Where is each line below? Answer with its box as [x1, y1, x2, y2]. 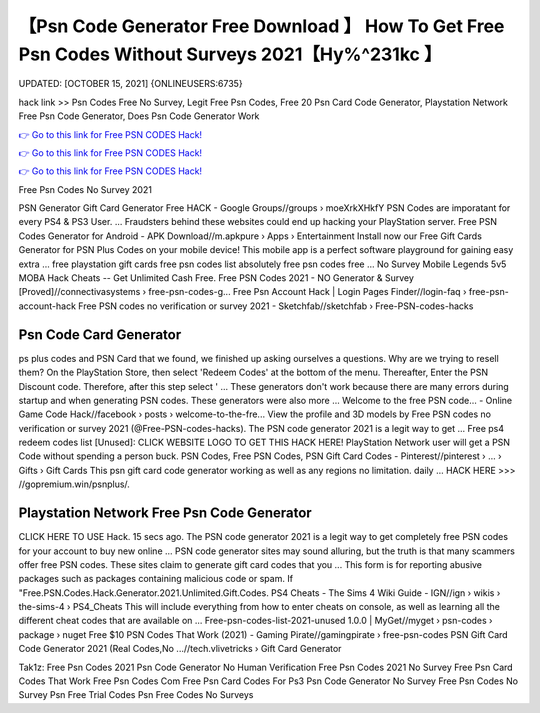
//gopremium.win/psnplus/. [18, 478, 130, 490]
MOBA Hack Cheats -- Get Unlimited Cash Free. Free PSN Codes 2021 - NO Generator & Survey [18, 272, 415, 284]
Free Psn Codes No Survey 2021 [18, 183, 152, 195]
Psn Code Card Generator [18, 326, 182, 343]
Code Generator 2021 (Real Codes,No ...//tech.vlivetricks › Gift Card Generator [18, 643, 342, 655]
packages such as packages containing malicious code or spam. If [18, 573, 294, 585]
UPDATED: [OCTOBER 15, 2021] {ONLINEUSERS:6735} [18, 78, 244, 90]
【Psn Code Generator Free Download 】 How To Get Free [18, 15, 505, 37]
